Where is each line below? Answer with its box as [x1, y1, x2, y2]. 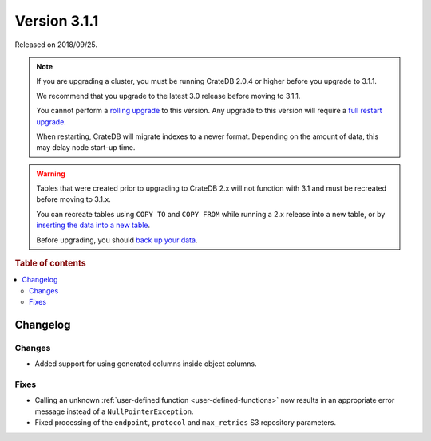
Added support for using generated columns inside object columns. [34, 359, 257, 368]
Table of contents [14, 258, 87, 269]
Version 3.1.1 [14, 12, 99, 30]
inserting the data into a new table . [36, 220, 151, 230]
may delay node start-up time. [36, 143, 136, 152]
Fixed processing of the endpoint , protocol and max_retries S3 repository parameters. [34, 418, 337, 427]
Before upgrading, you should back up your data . [36, 235, 198, 245]
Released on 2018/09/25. [14, 40, 98, 49]
